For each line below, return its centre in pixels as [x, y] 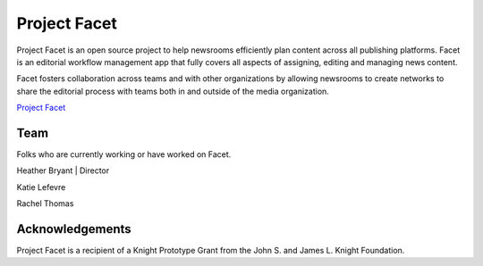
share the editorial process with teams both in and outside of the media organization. [173, 91]
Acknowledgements [74, 229]
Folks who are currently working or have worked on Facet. [124, 154]
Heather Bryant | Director [63, 170]
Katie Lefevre [41, 187]
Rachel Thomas [45, 204]
